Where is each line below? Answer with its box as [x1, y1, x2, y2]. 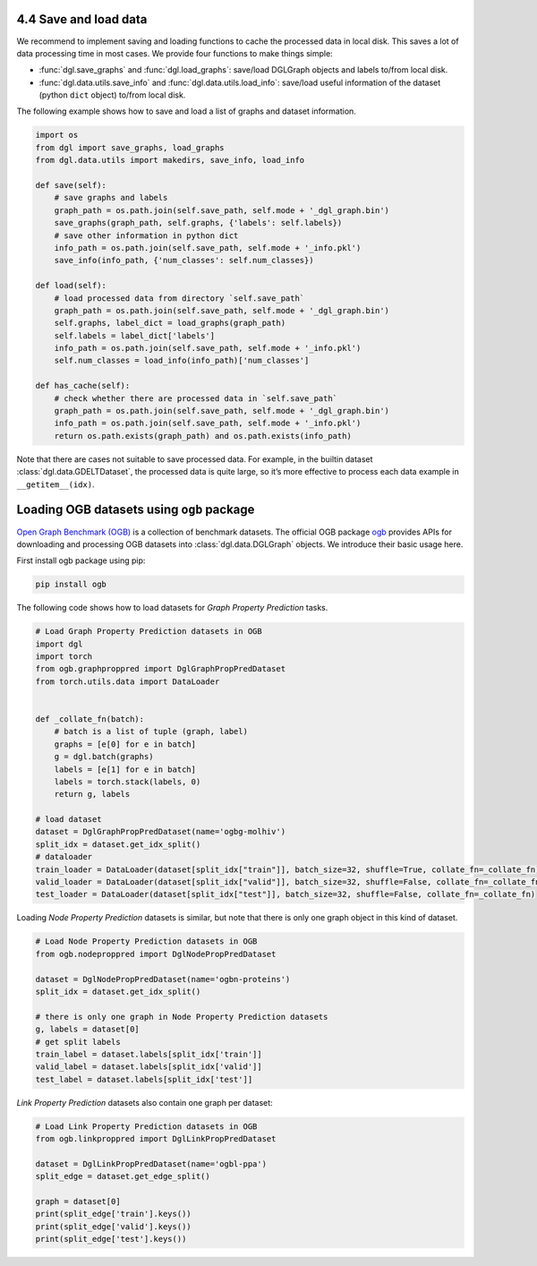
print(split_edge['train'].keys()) [35, 1209, 192, 1219]
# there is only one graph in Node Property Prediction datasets [35, 1012, 328, 1022]
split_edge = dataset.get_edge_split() [35, 1171, 210, 1182]
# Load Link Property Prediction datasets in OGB [35, 1121, 258, 1132]
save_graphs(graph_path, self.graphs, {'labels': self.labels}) [54, 218, 343, 228]
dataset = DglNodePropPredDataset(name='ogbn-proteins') [35, 974, 291, 984]
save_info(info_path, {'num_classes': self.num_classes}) [54, 255, 314, 266]
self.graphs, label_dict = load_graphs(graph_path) [54, 318, 286, 329]
